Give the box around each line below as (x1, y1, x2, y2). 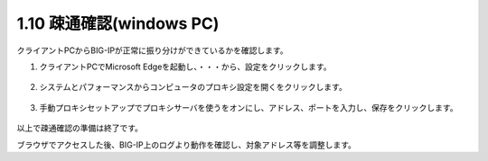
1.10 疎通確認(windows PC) (16, 13, 220, 33)
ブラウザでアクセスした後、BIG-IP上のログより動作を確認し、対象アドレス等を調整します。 (16, 139, 357, 150)
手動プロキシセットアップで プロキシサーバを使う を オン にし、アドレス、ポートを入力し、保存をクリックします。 (39, 102, 458, 112)
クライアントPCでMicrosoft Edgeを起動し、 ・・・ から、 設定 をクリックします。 (39, 61, 332, 72)
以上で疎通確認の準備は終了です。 (16, 122, 144, 134)
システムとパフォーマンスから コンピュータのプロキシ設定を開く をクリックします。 (39, 82, 347, 93)
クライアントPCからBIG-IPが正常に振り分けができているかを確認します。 (16, 45, 288, 56)
